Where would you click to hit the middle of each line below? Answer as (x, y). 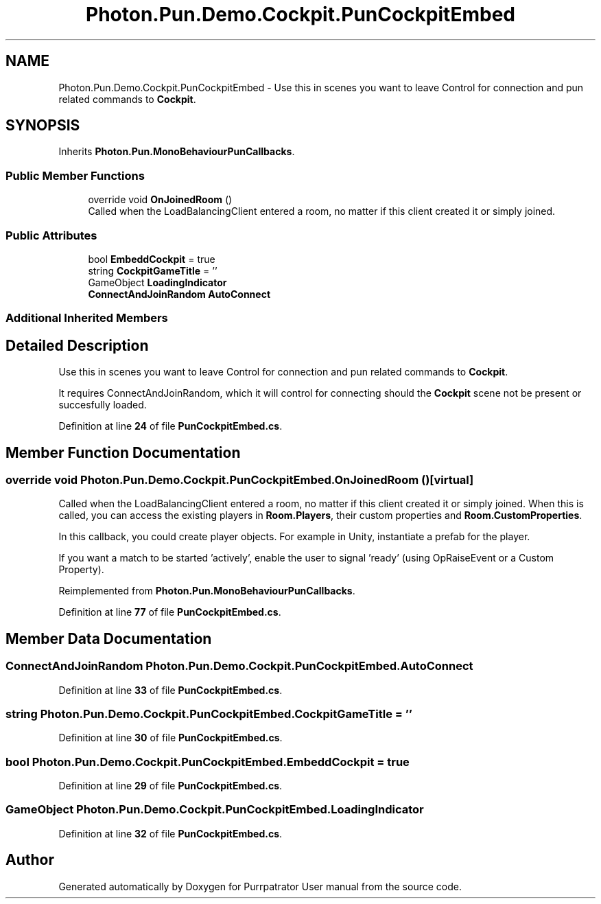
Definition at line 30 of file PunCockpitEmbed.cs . (170, 738)
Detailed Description (77, 345)
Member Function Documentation (123, 452)
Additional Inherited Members (87, 318)
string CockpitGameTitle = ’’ (153, 270)
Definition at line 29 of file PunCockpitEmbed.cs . (170, 786)
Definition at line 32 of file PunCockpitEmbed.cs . (170, 833)
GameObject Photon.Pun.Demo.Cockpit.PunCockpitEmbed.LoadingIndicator (215, 810)
